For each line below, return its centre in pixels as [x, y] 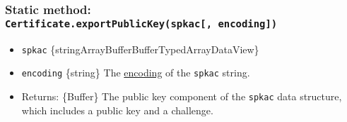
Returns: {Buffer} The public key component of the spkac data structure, [182, 96]
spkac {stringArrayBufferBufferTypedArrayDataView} [140, 49]
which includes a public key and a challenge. [117, 110]
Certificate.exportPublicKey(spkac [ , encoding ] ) [141, 23]
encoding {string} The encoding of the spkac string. [136, 73]
